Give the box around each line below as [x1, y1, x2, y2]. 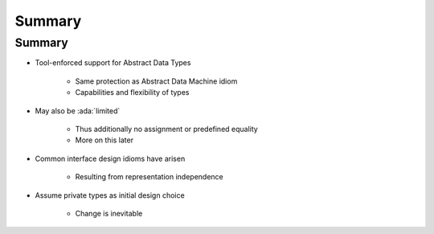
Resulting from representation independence [75, 172, 224, 182]
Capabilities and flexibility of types [75, 88, 190, 97]
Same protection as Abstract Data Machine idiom [75, 76, 238, 86]
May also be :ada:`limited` [35, 105, 121, 116]
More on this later [75, 135, 134, 145]
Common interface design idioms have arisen [35, 154, 186, 163]
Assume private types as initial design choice [35, 190, 185, 200]
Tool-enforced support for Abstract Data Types [35, 58, 191, 68]
